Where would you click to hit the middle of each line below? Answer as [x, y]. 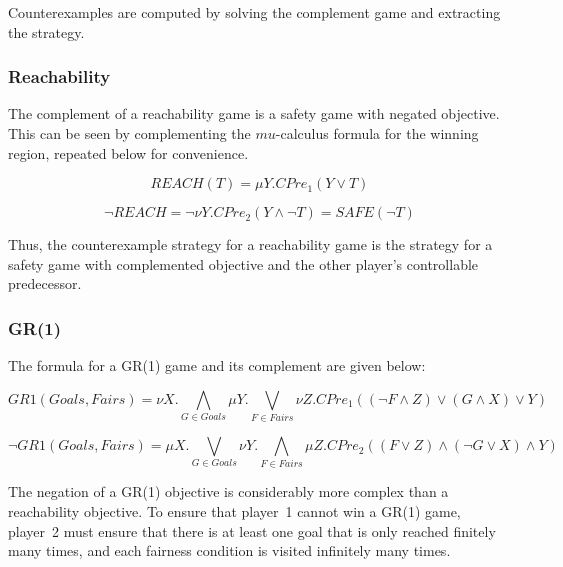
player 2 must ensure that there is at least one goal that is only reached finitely [252, 530]
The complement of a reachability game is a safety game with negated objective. [254, 113]
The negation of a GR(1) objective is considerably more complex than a [228, 491]
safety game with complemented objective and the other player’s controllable [243, 263]
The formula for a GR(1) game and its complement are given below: [217, 365]
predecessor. [45, 283]
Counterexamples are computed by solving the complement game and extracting [254, 12]
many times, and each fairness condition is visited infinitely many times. [229, 550]
